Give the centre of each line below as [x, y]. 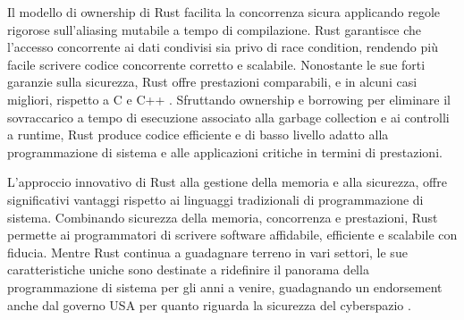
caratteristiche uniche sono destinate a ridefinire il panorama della [188, 269]
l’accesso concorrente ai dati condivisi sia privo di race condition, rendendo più [223, 47]
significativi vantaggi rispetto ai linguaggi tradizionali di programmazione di [215, 199]
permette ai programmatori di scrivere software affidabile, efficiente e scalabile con [232, 235]
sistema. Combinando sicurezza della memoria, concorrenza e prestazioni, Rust [223, 217]
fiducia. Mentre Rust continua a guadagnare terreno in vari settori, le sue [207, 252]
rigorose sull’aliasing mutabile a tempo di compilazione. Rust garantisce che [215, 29]
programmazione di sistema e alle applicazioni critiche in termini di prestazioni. [225, 152]
